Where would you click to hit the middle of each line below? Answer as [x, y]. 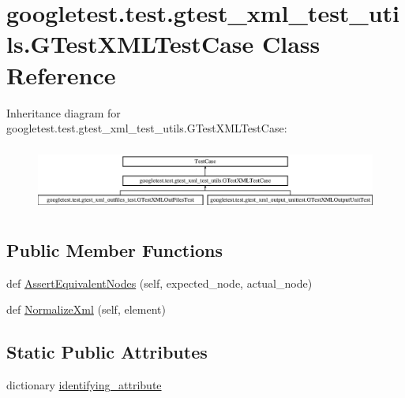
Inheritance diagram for [64, 112]
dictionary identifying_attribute [84, 385]
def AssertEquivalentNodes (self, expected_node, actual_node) [159, 283]
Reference [61, 74]
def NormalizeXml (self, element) [86, 309]
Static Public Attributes [107, 352]
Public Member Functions [114, 249]
